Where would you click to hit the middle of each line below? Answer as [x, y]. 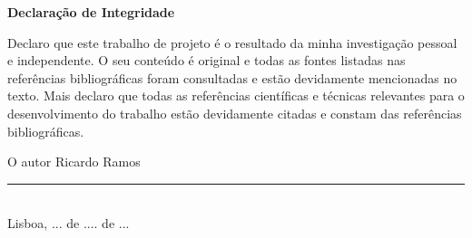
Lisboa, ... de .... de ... [69, 223]
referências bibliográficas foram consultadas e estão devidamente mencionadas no [232, 77]
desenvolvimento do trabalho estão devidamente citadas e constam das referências [235, 113]
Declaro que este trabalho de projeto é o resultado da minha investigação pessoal [232, 42]
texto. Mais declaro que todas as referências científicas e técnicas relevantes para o [236, 95]
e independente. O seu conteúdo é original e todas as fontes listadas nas [206, 60]
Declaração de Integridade [91, 12]
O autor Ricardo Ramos [74, 162]
